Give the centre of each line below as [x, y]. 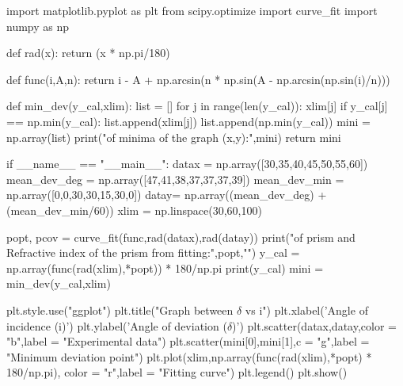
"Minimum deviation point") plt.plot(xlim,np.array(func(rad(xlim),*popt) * [189, 356]
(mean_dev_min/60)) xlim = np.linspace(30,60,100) [134, 210]
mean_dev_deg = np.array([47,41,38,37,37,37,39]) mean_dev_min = [175, 179]
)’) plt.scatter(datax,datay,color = [314, 325]
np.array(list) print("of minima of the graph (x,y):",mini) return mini [174, 137]
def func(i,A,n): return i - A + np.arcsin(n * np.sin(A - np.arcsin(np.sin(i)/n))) [198, 79]
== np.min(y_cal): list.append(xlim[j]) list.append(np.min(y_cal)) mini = [188, 121]
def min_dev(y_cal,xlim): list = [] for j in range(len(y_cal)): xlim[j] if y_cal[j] [197, 106]
